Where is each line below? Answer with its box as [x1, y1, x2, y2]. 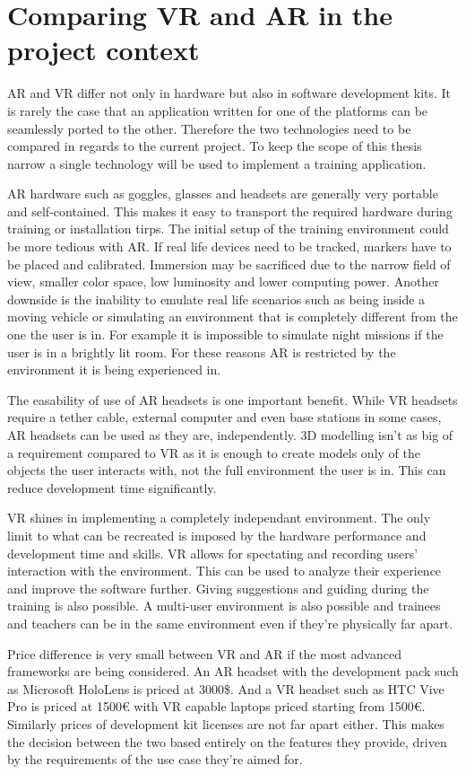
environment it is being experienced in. [7, 360, 221, 379]
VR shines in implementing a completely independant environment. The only [7, 508, 431, 527]
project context [7, 31, 200, 68]
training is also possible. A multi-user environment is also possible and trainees [7, 596, 441, 615]
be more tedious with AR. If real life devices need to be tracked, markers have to [7, 237, 452, 256]
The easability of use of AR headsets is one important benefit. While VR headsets [7, 390, 458, 409]
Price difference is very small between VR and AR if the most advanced [7, 644, 401, 663]
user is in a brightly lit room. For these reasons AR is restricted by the [7, 342, 396, 361]
